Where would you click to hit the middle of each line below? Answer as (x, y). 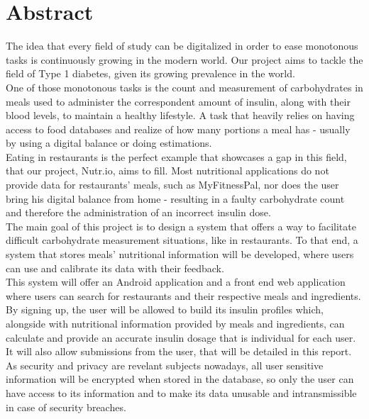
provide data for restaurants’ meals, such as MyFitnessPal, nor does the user (172, 185)
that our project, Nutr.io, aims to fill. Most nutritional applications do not (167, 171)
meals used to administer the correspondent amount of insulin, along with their (178, 101)
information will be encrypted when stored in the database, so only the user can (180, 379)
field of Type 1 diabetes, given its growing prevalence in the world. (150, 73)
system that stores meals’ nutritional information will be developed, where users (180, 254)
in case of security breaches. (66, 407)
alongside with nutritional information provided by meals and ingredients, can (175, 323)
